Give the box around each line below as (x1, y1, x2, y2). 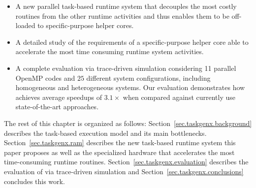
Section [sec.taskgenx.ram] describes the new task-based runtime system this (4, 137, 236, 148)
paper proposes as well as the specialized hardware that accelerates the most (4, 147, 235, 157)
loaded (15, 20, 35, 31)
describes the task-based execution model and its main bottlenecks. (4, 127, 207, 138)
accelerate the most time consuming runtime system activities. (15, 46, 204, 57)
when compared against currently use (123, 92, 235, 102)
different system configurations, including (86, 72, 211, 83)
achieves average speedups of (15, 92, 102, 102)
